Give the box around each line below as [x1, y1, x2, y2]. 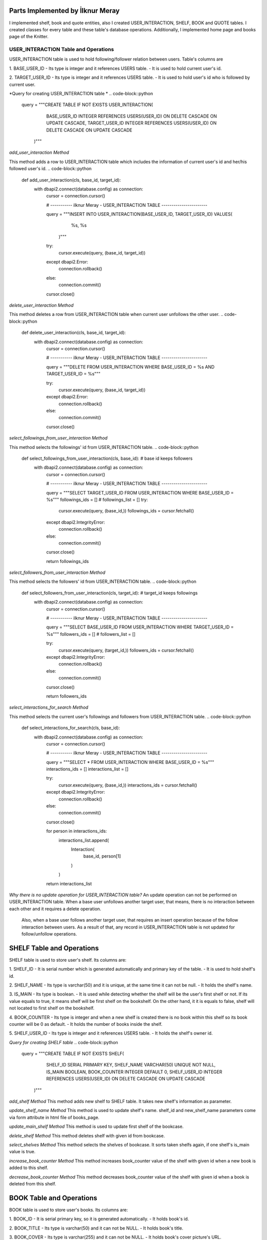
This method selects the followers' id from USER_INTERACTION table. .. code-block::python [9, 578, 197, 585]
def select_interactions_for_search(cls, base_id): [21, 725, 120, 731]
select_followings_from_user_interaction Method [9, 435, 108, 441]
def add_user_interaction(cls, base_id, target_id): [21, 177, 121, 183]
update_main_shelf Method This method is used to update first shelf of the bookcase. [9, 1123, 184, 1129]
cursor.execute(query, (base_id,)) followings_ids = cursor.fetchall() [58, 508, 194, 514]
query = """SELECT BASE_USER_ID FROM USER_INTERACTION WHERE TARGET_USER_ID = [46, 624, 234, 630]
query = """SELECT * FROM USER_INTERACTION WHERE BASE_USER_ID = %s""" [46, 759, 215, 765]
